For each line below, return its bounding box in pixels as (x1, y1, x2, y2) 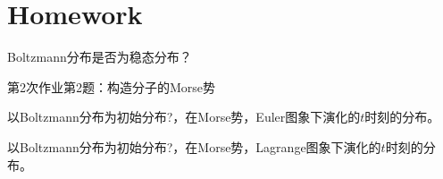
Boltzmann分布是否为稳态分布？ (7, 47, 192, 66)
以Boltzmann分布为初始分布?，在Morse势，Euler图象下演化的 (7, 107, 361, 126)
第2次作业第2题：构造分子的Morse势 (7, 77, 216, 96)
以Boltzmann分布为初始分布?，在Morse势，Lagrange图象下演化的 (7, 137, 381, 156)
